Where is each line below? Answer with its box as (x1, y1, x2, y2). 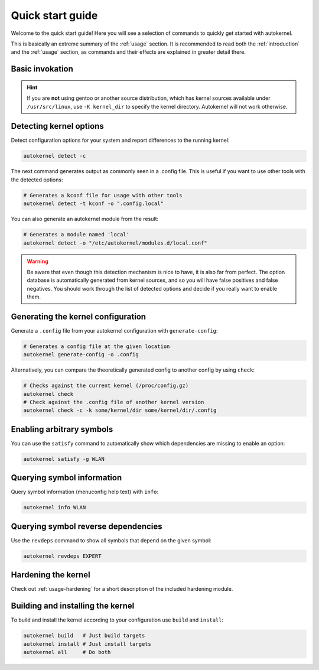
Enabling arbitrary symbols (11, 424, 113, 434)
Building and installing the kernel (11, 601, 135, 611)
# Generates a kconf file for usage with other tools (23, 192, 183, 199)
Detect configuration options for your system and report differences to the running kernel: (11, 136, 230, 144)
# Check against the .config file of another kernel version (23, 399, 204, 406)
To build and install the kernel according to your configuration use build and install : (11, 616, 224, 623)
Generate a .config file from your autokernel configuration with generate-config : (11, 327, 218, 334)
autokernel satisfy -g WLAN (23, 456, 105, 462)
